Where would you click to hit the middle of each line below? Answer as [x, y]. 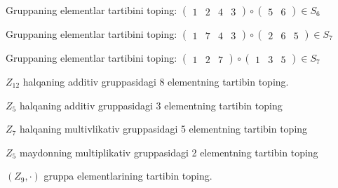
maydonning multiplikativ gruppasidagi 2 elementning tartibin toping [169, 152]
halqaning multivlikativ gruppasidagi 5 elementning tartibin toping [163, 129]
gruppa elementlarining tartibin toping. [128, 176]
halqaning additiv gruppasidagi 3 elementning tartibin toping [151, 105]
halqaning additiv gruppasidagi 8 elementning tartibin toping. [156, 81]
